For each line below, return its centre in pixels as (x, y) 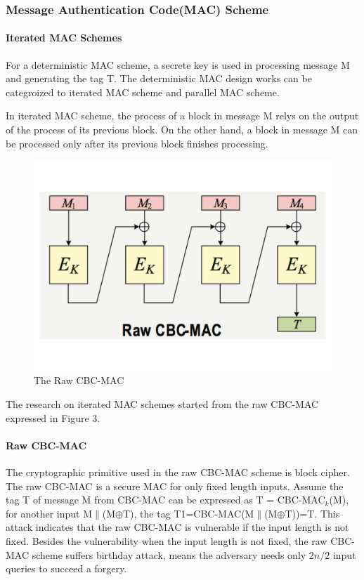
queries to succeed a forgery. (66, 568)
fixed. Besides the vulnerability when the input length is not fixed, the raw (167, 541)
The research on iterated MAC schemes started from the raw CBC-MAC (162, 404)
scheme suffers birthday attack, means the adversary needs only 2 (173, 554)
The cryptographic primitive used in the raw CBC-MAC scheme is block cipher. (178, 472)
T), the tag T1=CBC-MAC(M (188, 513)
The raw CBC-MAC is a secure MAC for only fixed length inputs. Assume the (175, 486)
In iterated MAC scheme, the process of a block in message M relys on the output (182, 116)
